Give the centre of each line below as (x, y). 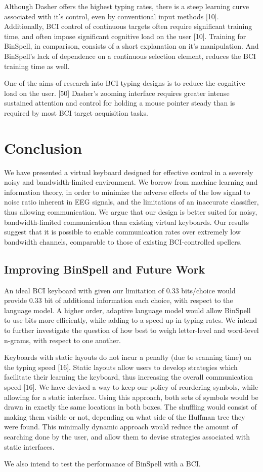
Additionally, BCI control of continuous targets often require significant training (128, 26)
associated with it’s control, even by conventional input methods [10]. (112, 16)
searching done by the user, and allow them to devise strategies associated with (127, 436)
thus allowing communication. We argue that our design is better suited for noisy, (131, 212)
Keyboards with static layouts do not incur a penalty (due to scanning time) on (128, 357)
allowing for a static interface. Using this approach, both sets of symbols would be (131, 397)
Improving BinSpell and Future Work (105, 269)
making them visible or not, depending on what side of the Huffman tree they (125, 416)
